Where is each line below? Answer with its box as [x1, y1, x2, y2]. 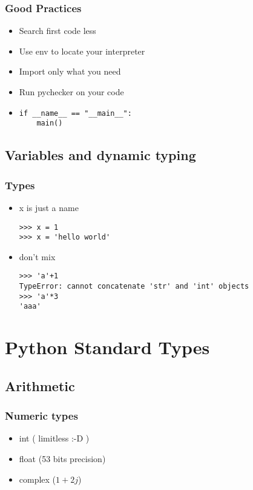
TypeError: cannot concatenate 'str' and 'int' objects [19, 282, 249, 291]
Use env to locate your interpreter [19, 44, 145, 57]
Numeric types [5, 408, 78, 423]
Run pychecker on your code [19, 86, 124, 98]
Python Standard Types [5, 335, 210, 360]
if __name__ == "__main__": [19, 109, 132, 118]
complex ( [19, 472, 56, 485]
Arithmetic [5, 376, 75, 395]
